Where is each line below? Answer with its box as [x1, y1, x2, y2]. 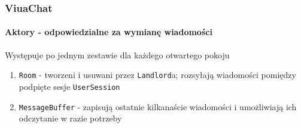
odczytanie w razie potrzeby [19, 112, 122, 124]
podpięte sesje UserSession [19, 80, 120, 92]
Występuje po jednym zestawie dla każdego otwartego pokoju [5, 48, 230, 61]
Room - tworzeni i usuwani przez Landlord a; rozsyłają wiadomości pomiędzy [19, 68, 296, 81]
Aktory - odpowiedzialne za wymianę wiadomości [5, 26, 212, 38]
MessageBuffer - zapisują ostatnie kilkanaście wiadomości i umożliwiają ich [19, 100, 297, 113]
